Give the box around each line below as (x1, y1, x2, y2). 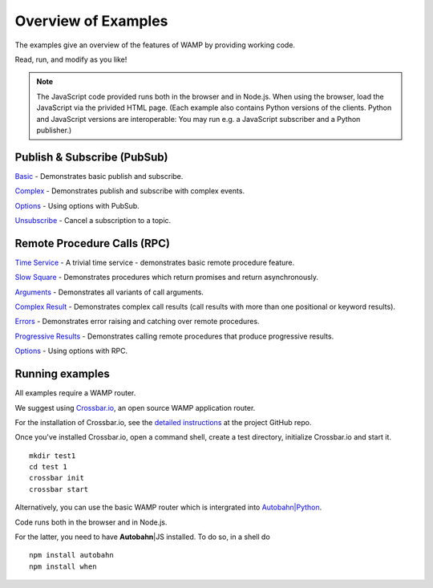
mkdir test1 (29, 451, 76, 460)
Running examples (14, 367, 110, 381)
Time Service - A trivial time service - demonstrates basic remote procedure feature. (14, 258, 295, 267)
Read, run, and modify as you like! (14, 55, 127, 64)
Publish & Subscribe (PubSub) (14, 150, 168, 164)
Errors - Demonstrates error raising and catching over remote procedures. (14, 317, 260, 326)
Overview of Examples (14, 12, 168, 30)
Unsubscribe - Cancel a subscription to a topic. (14, 215, 172, 225)
